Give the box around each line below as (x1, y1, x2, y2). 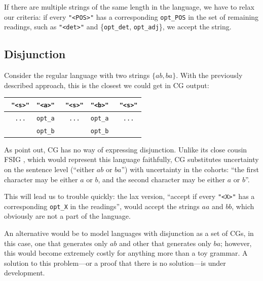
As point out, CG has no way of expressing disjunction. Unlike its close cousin (4, 144, 247, 154)
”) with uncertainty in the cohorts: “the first (121, 164, 259, 174)
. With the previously (176, 70, 243, 81)
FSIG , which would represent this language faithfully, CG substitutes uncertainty (4, 154, 259, 165)
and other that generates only (119, 237, 211, 248)
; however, (220, 237, 252, 248)
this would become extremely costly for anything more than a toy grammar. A (4, 248, 248, 258)
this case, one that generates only (4, 237, 108, 248)
